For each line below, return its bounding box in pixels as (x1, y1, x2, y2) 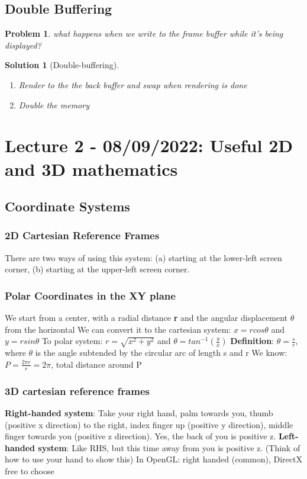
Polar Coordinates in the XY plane (5, 288, 176, 303)
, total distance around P (51, 358, 142, 370)
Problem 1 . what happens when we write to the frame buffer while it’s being (5, 27, 283, 40)
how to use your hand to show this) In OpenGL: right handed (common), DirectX (5, 453, 302, 465)
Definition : (230, 335, 274, 347)
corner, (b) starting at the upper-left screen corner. (5, 263, 190, 275)
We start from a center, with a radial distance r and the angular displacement (5, 311, 288, 324)
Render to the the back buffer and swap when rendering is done (18, 78, 247, 91)
